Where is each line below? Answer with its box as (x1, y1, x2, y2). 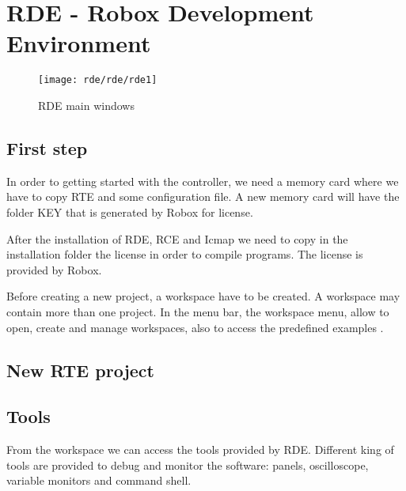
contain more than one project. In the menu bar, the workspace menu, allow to (6, 303, 389, 319)
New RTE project (6, 357, 154, 382)
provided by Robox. (6, 261, 102, 278)
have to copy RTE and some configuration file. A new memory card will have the (6, 188, 400, 205)
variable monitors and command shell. (6, 472, 192, 489)
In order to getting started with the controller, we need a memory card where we (6, 172, 399, 189)
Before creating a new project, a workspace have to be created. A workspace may (6, 288, 400, 304)
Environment (6, 27, 151, 59)
